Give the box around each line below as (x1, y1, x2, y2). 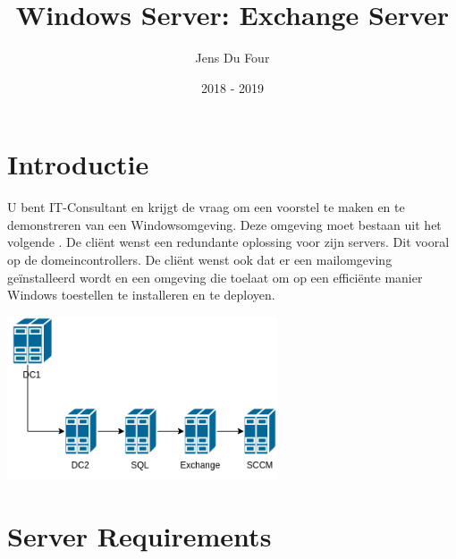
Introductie (7, 146, 149, 182)
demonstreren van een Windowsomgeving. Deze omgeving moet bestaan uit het (7, 215, 442, 233)
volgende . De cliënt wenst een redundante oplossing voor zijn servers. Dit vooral (7, 233, 450, 251)
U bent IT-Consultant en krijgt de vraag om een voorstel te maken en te (7, 198, 405, 216)
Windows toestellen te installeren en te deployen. (7, 285, 275, 304)
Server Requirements (7, 517, 272, 554)
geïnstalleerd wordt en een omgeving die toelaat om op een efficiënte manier (7, 267, 423, 286)
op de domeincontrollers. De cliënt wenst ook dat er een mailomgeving (7, 250, 393, 269)
